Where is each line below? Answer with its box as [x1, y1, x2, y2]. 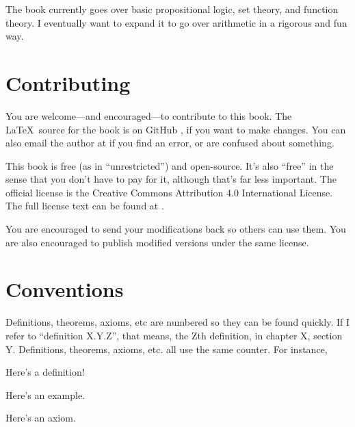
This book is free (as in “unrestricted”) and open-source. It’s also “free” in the [5, 158, 334, 172]
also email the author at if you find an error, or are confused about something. [5, 135, 334, 150]
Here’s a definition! [5, 365, 85, 379]
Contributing [5, 68, 131, 96]
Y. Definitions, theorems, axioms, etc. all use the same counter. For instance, [5, 341, 328, 356]
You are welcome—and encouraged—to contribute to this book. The [5, 108, 292, 122]
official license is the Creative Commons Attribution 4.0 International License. [5, 185, 333, 199]
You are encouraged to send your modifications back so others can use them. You [5, 222, 346, 236]
